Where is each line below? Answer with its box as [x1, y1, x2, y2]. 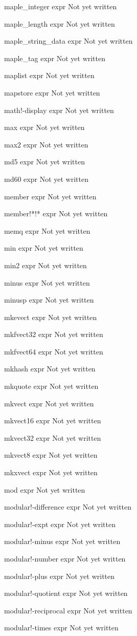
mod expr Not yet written [4, 484, 85, 495]
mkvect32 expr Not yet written [4, 432, 101, 443]
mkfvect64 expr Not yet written [4, 346, 103, 357]
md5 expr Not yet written [4, 156, 85, 167]
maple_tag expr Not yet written [4, 52, 106, 63]
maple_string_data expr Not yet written [4, 35, 133, 46]
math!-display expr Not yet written [4, 104, 114, 115]
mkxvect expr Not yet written [4, 467, 98, 478]
